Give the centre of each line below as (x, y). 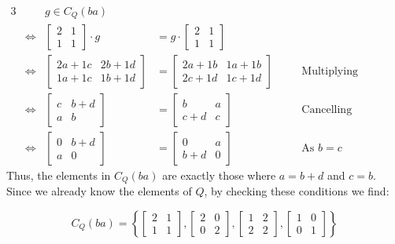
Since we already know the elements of (99, 191)
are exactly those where (219, 175)
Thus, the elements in (59, 175)
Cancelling (327, 109)
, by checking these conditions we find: (297, 191)
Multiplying (330, 71)
